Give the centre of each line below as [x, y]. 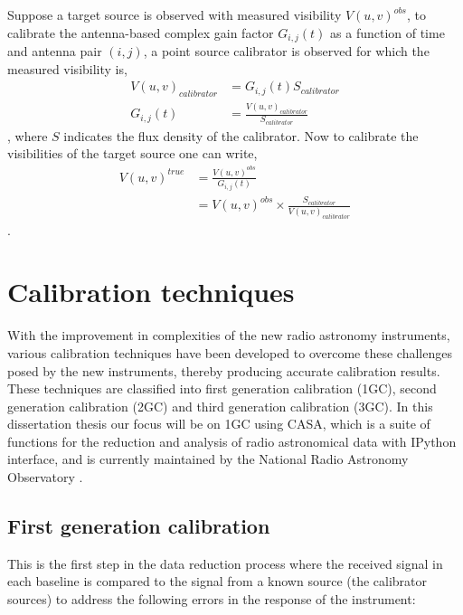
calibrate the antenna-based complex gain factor [141, 32]
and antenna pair [55, 51]
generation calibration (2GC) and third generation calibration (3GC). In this [220, 406]
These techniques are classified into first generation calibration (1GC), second [222, 388]
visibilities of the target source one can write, [132, 153]
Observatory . [45, 477]
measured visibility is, [67, 68]
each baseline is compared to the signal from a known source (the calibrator [217, 581]
